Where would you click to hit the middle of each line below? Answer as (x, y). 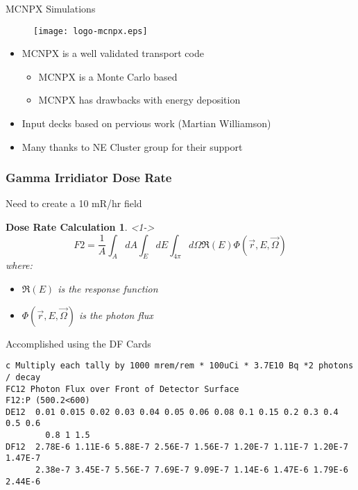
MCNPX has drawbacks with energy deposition (139, 100)
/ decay (23, 377)
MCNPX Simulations (51, 8)
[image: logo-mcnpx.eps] (91, 31)
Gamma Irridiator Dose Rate (89, 178)
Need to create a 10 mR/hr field (74, 203)
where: (19, 265)
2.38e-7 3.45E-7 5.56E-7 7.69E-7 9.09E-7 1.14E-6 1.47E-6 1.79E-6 (191, 470)
